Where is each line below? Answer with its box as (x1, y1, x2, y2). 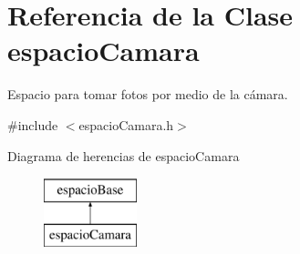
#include (7, 115, 58, 134)
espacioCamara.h (78, 115, 174, 134)
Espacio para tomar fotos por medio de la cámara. (7, 85, 288, 104)
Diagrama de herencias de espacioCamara (7, 146, 240, 165)
